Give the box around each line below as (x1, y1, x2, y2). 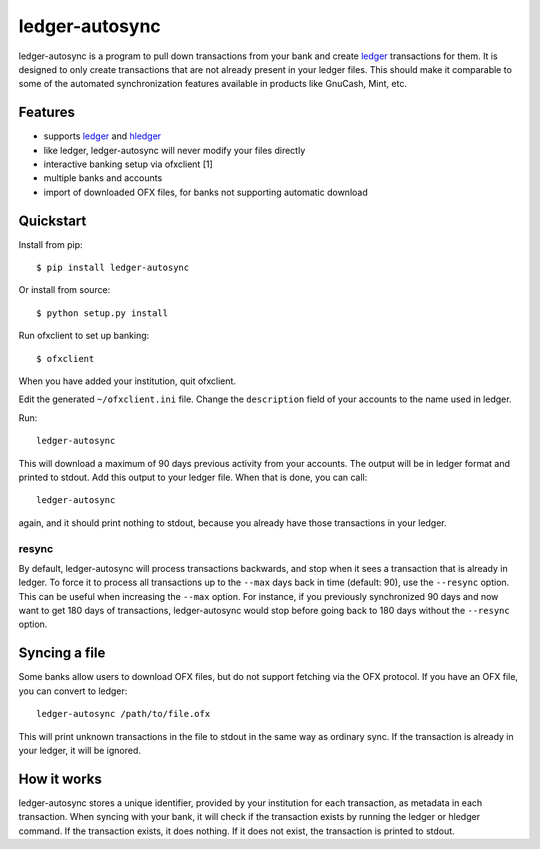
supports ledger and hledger (43, 130, 162, 142)
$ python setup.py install (36, 307, 169, 319)
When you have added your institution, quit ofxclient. (18, 375, 237, 387)
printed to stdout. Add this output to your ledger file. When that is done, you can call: (18, 471, 368, 483)
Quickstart (18, 212, 87, 229)
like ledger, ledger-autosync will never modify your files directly (43, 144, 306, 156)
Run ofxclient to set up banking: (18, 330, 150, 342)
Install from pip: (18, 238, 84, 250)
